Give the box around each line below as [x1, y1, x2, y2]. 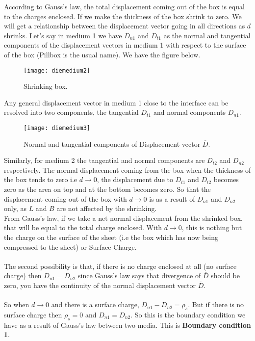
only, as [4, 203, 26, 213]
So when [4, 299, 29, 310]
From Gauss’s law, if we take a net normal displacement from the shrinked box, [4, 212, 243, 223]
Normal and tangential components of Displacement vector [24, 138, 201, 149]
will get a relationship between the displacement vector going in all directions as [4, 21, 245, 31]
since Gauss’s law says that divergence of [77, 270, 201, 281]
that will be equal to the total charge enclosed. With [4, 222, 162, 233]
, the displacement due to [97, 174, 173, 184]
